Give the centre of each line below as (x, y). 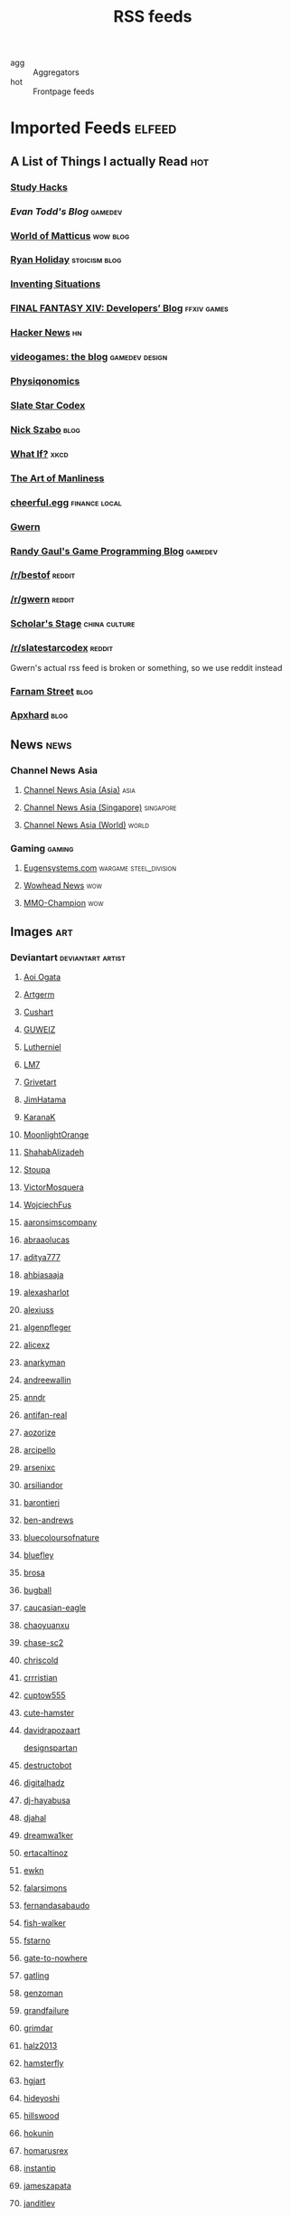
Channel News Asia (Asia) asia (80, 790)
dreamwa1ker (48, 1835)
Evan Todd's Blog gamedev (66, 212)
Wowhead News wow (63, 886)
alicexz (37, 1345)
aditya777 (42, 1258)
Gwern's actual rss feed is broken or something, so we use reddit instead (146, 667)
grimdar (38, 2028)
